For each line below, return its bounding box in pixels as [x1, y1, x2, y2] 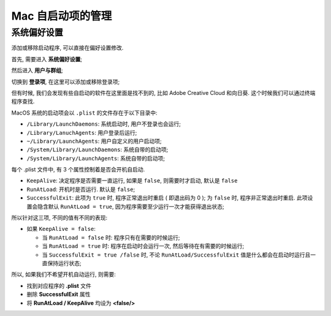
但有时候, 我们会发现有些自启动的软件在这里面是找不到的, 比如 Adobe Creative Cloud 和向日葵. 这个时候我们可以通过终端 [11, 89, 316, 96]
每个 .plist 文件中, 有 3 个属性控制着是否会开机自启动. [11, 166, 145, 173]
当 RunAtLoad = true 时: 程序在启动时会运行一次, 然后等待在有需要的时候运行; [42, 243, 245, 250]
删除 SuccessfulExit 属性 [26, 291, 91, 298]
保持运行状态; [47, 259, 82, 266]
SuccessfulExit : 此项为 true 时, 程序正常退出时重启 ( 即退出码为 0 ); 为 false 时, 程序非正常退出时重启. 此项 [26, 194, 308, 201]
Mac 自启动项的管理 [11, 9, 112, 23]
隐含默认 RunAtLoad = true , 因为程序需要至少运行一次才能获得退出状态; [37, 203, 224, 210]
